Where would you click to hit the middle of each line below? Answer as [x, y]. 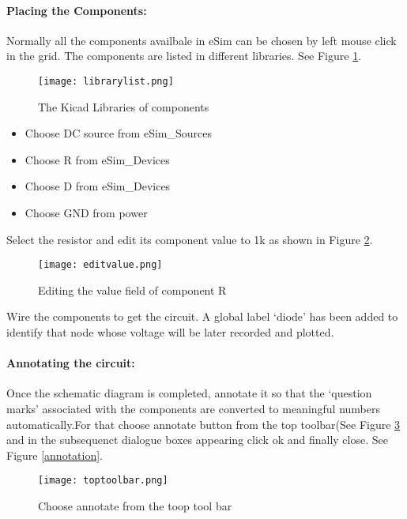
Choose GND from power [86, 213]
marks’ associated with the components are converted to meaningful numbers [194, 409]
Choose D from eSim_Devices [98, 186]
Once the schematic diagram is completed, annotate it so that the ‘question [189, 393]
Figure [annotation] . [55, 455]
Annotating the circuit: [71, 363]
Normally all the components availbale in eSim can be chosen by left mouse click [202, 40]
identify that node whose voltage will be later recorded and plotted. [170, 332]
